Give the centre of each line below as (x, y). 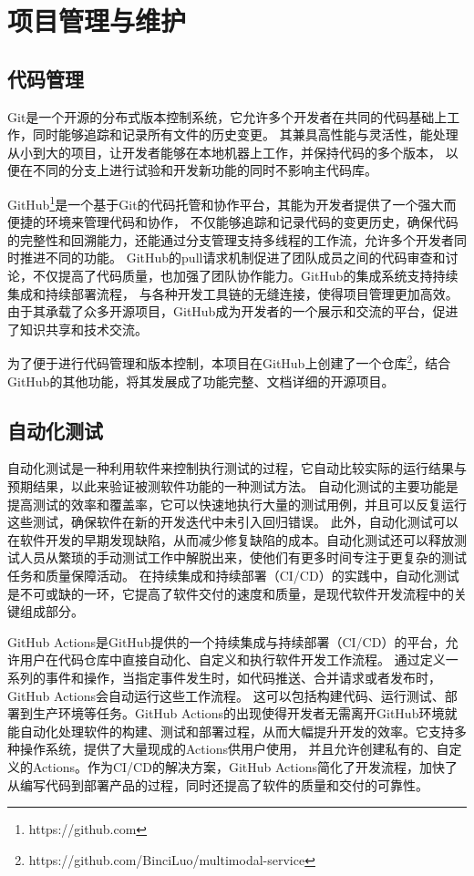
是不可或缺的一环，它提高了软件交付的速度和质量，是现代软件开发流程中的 (231, 593)
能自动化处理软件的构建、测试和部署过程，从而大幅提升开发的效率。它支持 (231, 731)
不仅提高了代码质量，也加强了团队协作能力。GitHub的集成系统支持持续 (245, 275)
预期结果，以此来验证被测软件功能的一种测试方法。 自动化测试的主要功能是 (233, 486)
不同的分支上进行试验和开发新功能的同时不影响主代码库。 (205, 170)
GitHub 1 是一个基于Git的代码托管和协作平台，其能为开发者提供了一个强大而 (232, 202)
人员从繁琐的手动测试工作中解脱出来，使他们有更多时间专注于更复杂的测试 (243, 557)
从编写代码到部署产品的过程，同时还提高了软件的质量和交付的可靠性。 (218, 784)
